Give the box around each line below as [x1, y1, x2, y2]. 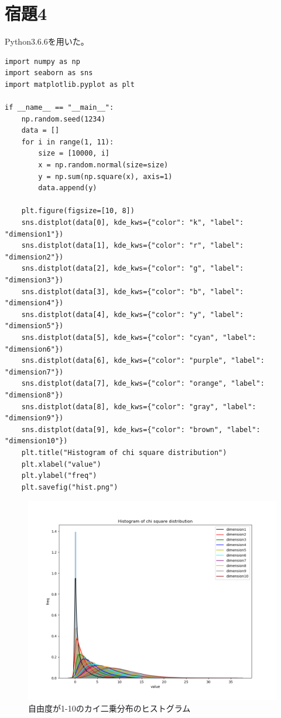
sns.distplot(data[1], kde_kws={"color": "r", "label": [21, 241, 244, 250]
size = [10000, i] [38, 149, 109, 158]
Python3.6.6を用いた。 [5, 35, 89, 48]
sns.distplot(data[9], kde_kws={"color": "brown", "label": [21, 425, 261, 434]
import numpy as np [5, 57, 80, 66]
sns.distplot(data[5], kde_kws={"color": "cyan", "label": [21, 333, 256, 342]
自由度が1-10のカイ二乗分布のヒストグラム [28, 702, 191, 714]
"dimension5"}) [5, 322, 64, 331]
